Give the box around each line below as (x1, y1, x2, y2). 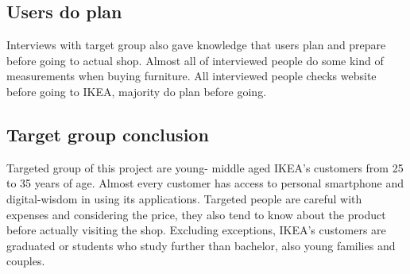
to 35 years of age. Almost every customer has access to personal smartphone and (6, 175, 404, 191)
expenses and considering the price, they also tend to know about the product (6, 206, 386, 222)
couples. (6, 253, 45, 269)
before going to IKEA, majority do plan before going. (6, 83, 267, 99)
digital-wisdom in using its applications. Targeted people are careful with (6, 190, 362, 206)
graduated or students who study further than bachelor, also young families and (6, 237, 396, 253)
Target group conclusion (6, 122, 209, 146)
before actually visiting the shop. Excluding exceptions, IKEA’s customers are (6, 222, 386, 238)
